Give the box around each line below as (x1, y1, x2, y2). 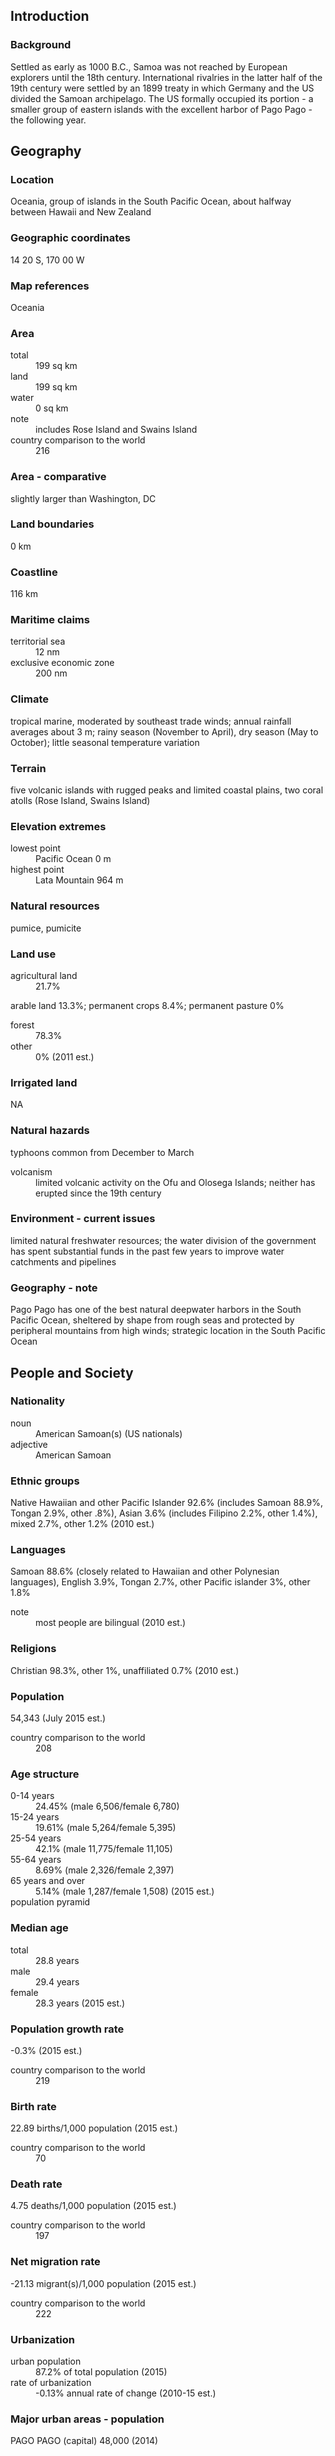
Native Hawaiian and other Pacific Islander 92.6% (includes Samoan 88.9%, (10, 1497, 323, 1509)
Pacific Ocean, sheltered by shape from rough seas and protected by (10, 1314, 295, 1326)
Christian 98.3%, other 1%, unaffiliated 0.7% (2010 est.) (10, 1664, 240, 1676)
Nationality (10, 1394, 66, 1408)
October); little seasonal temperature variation (10, 736, 200, 748)
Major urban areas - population (10, 2412, 165, 2426)
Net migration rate (10, 2255, 101, 2269)
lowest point (10, 842, 62, 854)
